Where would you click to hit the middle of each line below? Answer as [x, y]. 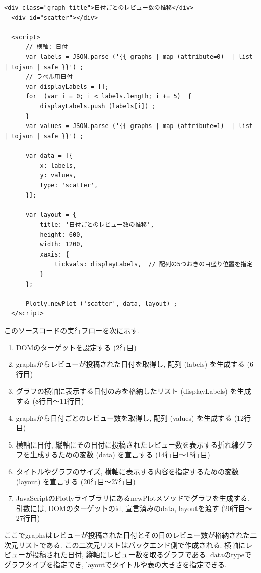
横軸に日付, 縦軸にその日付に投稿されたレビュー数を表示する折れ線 [127, 444]
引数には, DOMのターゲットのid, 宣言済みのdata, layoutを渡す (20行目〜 [134, 508]
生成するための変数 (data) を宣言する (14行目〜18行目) [120, 454]
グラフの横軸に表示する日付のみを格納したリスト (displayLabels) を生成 [134, 391]
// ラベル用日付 [49, 77]
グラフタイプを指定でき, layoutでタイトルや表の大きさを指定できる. [115, 564]
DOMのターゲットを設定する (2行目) [76, 347]
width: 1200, [62, 245]
